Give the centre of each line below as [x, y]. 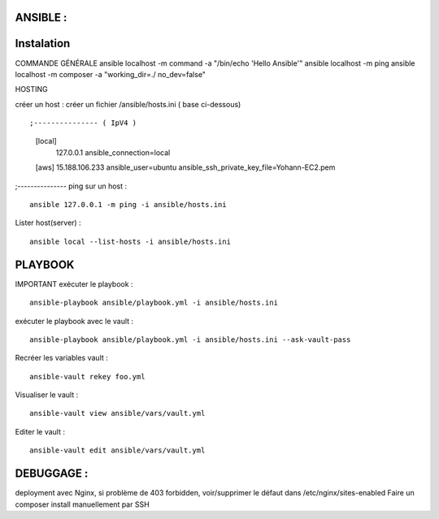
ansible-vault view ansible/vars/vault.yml [117, 413]
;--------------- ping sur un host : [71, 186]
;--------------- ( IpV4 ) [83, 123]
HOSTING [31, 89]
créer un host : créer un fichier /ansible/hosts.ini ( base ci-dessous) [128, 104]
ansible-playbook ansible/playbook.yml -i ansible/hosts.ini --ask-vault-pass [190, 340]
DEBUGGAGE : [52, 474]
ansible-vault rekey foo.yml [87, 376]
